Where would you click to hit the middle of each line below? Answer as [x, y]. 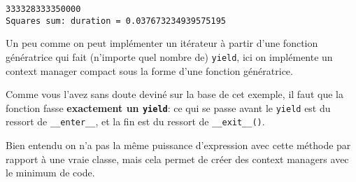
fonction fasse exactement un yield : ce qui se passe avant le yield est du [168, 107]
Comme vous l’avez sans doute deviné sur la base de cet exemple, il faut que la [175, 94]
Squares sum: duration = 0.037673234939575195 [116, 21]
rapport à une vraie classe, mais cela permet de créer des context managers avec [177, 159]
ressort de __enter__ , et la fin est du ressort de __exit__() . [135, 121]
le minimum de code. [50, 173]
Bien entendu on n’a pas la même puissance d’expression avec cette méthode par [178, 145]
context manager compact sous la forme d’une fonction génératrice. [149, 70]
